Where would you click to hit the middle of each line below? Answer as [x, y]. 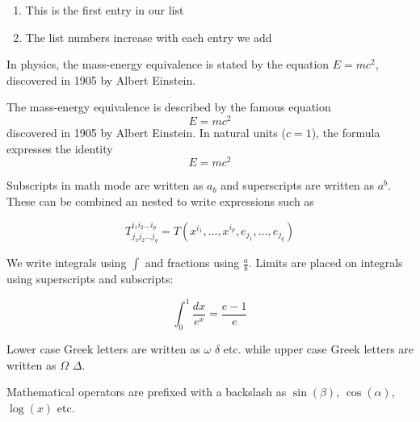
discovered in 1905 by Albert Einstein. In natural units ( [146, 133]
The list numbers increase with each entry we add [149, 37]
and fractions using [192, 263]
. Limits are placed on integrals [326, 263]
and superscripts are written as [297, 185]
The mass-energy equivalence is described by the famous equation [169, 107]
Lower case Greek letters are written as [103, 348]
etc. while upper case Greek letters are [319, 348]
